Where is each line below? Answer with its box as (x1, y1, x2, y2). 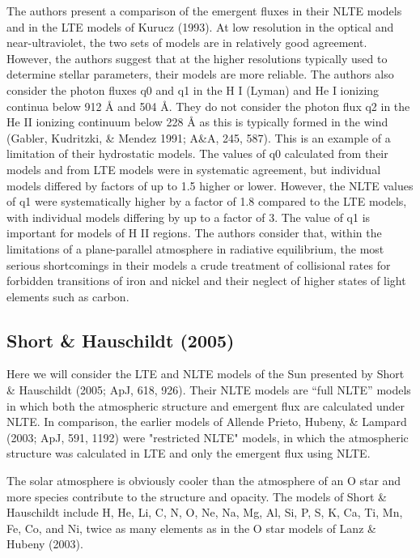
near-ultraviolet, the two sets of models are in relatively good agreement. (6, 34, 367, 51)
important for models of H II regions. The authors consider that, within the (6, 224, 382, 241)
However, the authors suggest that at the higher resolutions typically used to (6, 49, 388, 66)
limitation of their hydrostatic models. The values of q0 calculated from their (6, 145, 388, 162)
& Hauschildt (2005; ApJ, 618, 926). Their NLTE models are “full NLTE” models (6, 381, 411, 398)
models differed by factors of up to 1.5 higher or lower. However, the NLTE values (6, 177, 414, 194)
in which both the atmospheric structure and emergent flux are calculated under (6, 397, 405, 414)
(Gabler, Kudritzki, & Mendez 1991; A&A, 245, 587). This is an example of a (6, 129, 391, 146)
